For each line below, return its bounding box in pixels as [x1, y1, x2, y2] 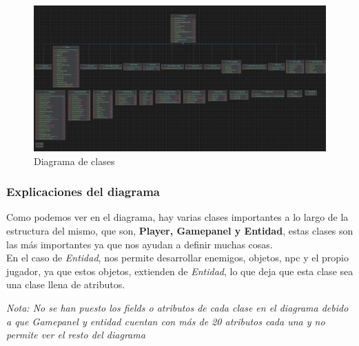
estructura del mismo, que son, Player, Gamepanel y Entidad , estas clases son [6, 224, 353, 237]
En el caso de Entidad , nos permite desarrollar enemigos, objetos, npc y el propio [6, 250, 349, 265]
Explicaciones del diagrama [6, 183, 160, 200]
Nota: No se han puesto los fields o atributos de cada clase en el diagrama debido [6, 300, 349, 314]
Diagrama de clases [34, 153, 115, 168]
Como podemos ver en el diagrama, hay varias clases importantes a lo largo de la [6, 210, 349, 224]
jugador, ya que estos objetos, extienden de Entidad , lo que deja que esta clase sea [6, 263, 353, 278]
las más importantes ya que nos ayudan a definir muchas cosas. [6, 237, 273, 251]
